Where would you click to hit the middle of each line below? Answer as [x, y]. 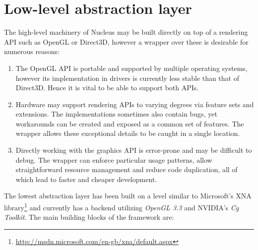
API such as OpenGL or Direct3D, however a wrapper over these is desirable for [126, 41]
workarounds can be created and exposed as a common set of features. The [130, 123]
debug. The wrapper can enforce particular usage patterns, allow [114, 159]
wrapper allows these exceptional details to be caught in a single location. [128, 133]
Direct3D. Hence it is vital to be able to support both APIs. [107, 88]
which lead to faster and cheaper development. [86, 179]
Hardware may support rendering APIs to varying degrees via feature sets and [135, 104]
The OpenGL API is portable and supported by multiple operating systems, [131, 68]
